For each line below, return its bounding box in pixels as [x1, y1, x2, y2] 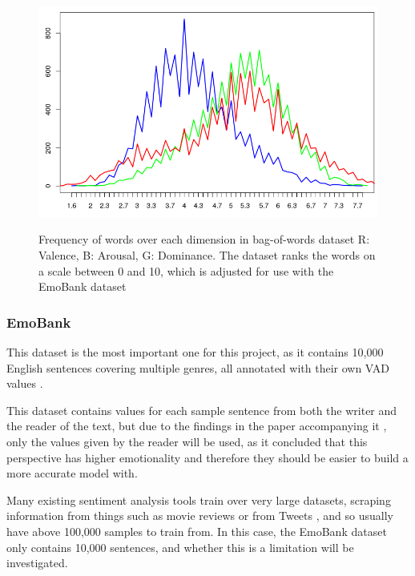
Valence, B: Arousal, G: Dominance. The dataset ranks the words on [38, 247, 376, 264]
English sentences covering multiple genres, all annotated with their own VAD [6, 359, 389, 376]
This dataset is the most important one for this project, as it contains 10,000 [6, 344, 384, 361]
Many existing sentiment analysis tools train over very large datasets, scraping [6, 491, 391, 508]
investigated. [6, 554, 68, 571]
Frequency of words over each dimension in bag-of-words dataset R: [38, 231, 370, 248]
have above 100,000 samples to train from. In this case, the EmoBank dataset [6, 523, 387, 540]
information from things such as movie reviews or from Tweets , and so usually [6, 507, 393, 524]
